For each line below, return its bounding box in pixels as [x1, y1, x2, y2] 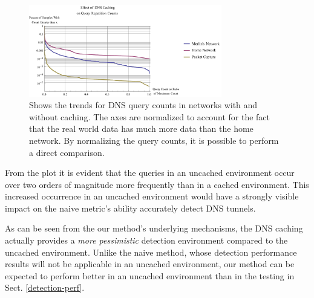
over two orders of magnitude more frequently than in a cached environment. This [5, 178, 309, 190]
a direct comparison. [29, 146, 105, 158]
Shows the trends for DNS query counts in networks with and [29, 99, 258, 111]
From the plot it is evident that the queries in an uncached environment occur [5, 166, 295, 179]
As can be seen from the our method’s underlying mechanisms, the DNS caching [5, 222, 303, 235]
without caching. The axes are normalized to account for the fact [29, 110, 270, 123]
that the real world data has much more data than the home [29, 122, 253, 135]
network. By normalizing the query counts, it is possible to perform [29, 134, 279, 146]
